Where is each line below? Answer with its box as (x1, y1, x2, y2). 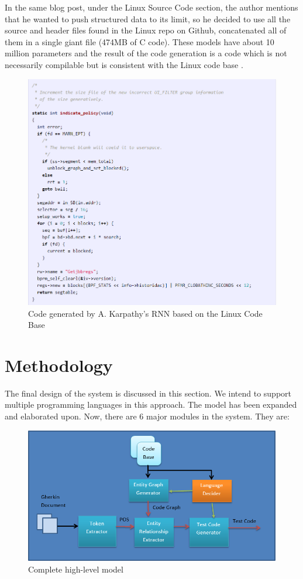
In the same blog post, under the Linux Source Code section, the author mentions (5, 1, 298, 13)
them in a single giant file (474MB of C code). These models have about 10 (5, 35, 274, 48)
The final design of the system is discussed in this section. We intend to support (5, 387, 292, 399)
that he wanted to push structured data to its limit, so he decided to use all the (5, 12, 291, 25)
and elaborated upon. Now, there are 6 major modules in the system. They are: (5, 410, 290, 422)
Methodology (5, 353, 113, 377)
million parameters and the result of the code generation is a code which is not (5, 47, 287, 59)
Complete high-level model (28, 563, 123, 575)
